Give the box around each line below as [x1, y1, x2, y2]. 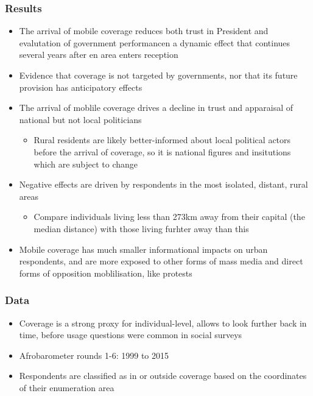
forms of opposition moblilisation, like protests [19, 266, 192, 279]
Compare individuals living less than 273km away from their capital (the [33, 210, 305, 223]
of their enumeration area [19, 381, 114, 394]
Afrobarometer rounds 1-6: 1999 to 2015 [19, 348, 169, 361]
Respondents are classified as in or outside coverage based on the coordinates [19, 369, 307, 382]
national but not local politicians [19, 113, 142, 126]
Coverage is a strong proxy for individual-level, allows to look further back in [19, 316, 307, 329]
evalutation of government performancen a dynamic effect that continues [19, 36, 290, 49]
